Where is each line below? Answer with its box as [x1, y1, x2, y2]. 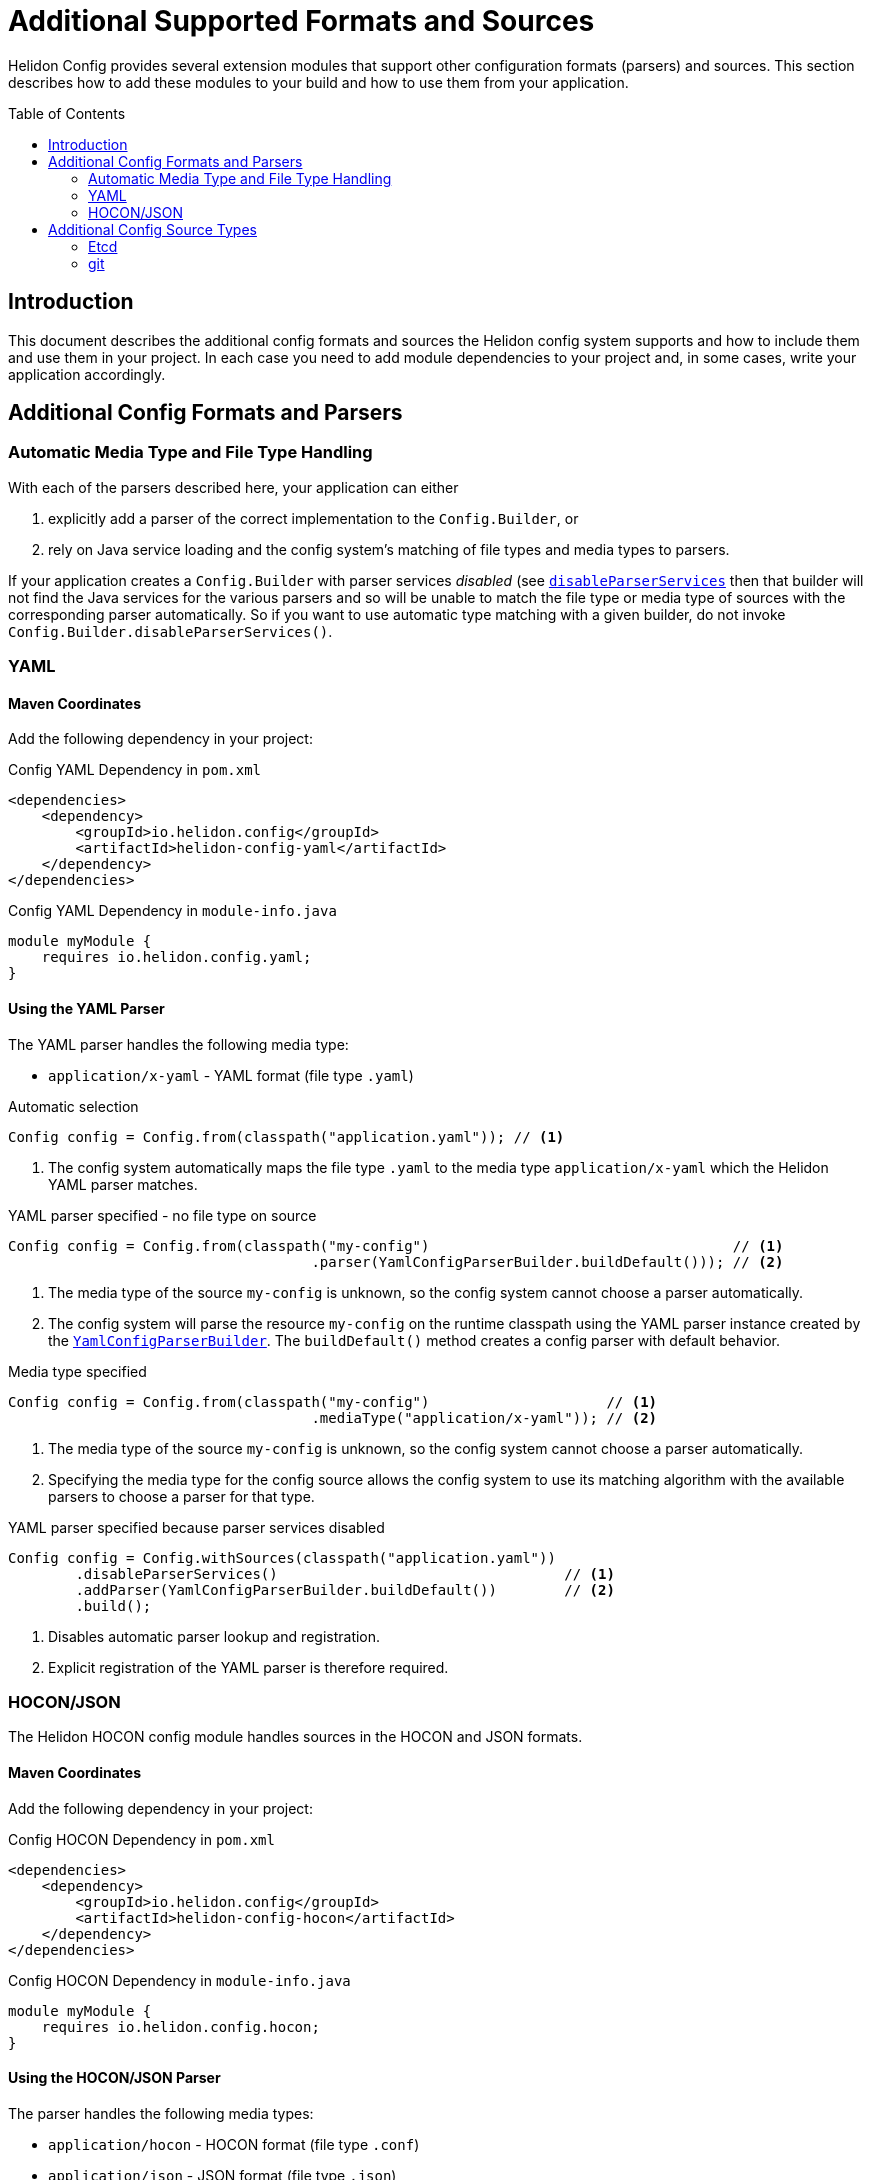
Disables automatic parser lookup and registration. [48, 1627, 381, 1645]
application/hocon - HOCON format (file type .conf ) [48, 2135, 420, 2153]
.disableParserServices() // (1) [75, 1565, 615, 1582]
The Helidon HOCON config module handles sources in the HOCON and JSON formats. [8, 1728, 583, 1746]
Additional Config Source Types [48, 220, 257, 238]
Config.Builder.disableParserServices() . [8, 622, 333, 640]
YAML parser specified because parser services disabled [8, 1518, 385, 1536]
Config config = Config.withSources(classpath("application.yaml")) [8, 1549, 556, 1566]
